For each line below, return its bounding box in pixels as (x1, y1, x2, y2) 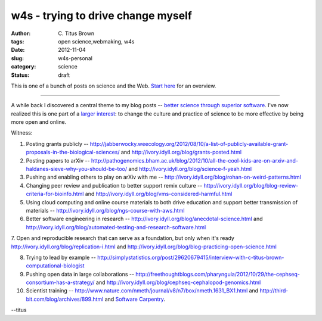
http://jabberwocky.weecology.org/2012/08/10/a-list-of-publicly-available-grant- (89, 140, 289, 147)
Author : (11, 30, 31, 37)
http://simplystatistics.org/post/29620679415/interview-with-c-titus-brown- (97, 254, 284, 261)
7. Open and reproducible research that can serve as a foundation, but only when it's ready (11, 235, 235, 242)
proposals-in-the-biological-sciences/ (26, 149, 120, 156)
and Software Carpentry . (104, 295, 166, 303)
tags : (11, 38, 24, 45)
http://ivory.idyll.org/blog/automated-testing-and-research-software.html (26, 223, 206, 230)
